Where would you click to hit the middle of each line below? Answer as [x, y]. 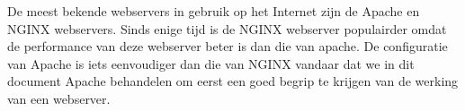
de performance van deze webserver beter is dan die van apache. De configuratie [228, 46]
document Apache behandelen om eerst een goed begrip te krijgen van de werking [233, 81]
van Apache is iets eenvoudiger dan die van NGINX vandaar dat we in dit [211, 63]
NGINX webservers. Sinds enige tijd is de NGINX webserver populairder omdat [227, 28]
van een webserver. [59, 98]
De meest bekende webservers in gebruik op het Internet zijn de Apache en [214, 11]
